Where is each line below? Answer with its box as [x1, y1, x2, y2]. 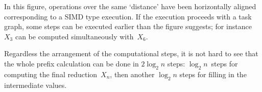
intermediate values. [4, 79, 67, 90]
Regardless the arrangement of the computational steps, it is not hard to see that [4, 48, 258, 59]
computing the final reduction [4, 68, 98, 79]
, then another [110, 68, 155, 79]
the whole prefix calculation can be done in [4, 58, 139, 68]
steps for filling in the [179, 68, 247, 79]
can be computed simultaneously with [15, 31, 134, 41]
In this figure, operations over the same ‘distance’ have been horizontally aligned [4, 1, 256, 11]
